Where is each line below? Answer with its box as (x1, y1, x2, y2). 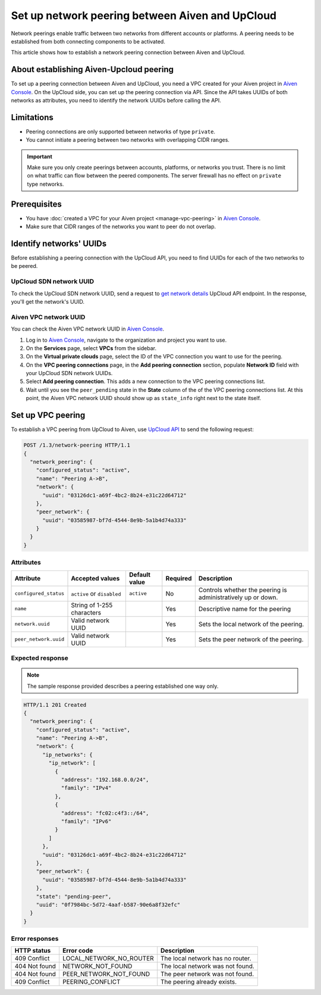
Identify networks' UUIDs (11, 238, 107, 248)
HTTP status (14, 947, 51, 955)
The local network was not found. (160, 962, 255, 971)
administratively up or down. (198, 593, 278, 601)
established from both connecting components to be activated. (11, 38, 166, 45)
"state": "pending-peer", (36, 893, 112, 900)
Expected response (11, 654, 68, 662)
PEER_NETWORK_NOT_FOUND (62, 970, 150, 978)
